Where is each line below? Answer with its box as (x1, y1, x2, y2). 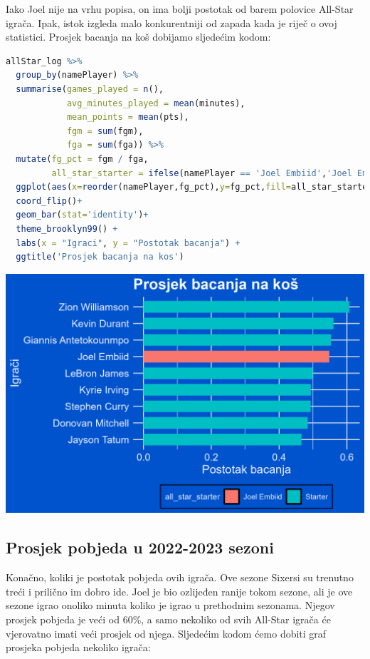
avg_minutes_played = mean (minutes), (66, 98, 245, 108)
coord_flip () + (16, 195, 83, 206)
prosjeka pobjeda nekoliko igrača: (6, 640, 151, 655)
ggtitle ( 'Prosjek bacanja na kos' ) (16, 252, 184, 262)
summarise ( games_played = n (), (16, 83, 164, 94)
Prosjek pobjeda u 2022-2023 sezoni (6, 536, 274, 558)
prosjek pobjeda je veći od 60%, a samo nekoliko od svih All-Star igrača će (6, 611, 331, 626)
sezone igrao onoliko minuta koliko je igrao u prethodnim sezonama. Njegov (6, 598, 335, 613)
